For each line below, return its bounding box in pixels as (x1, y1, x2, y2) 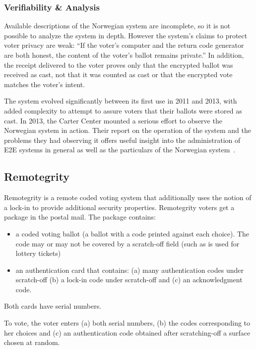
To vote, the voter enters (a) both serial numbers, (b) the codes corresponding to (4, 318, 251, 328)
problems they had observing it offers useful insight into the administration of (4, 134, 241, 145)
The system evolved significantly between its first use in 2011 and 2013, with (4, 96, 237, 106)
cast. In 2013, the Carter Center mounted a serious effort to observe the (4, 115, 222, 125)
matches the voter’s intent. (4, 79, 85, 89)
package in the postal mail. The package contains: (4, 212, 156, 222)
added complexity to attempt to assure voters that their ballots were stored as (4, 105, 242, 116)
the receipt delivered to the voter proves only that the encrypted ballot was (4, 59, 233, 70)
